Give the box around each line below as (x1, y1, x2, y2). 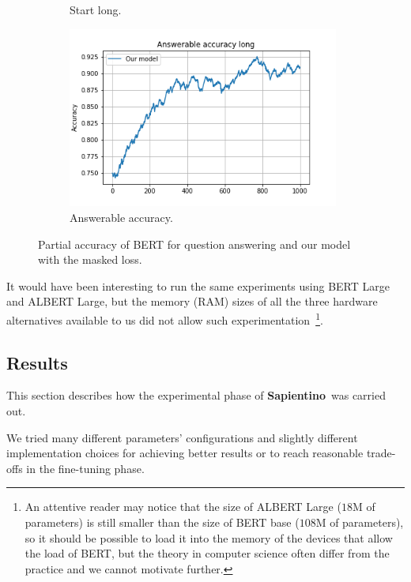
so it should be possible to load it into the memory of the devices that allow (25, 529, 393, 546)
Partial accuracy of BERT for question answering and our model (38, 235, 351, 252)
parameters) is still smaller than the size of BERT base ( (25, 513, 300, 530)
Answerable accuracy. (70, 208, 173, 225)
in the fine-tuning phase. (26, 460, 145, 476)
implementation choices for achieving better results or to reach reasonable (6, 445, 364, 461)
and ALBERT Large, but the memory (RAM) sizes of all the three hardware (6, 293, 378, 310)
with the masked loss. (38, 251, 142, 268)
